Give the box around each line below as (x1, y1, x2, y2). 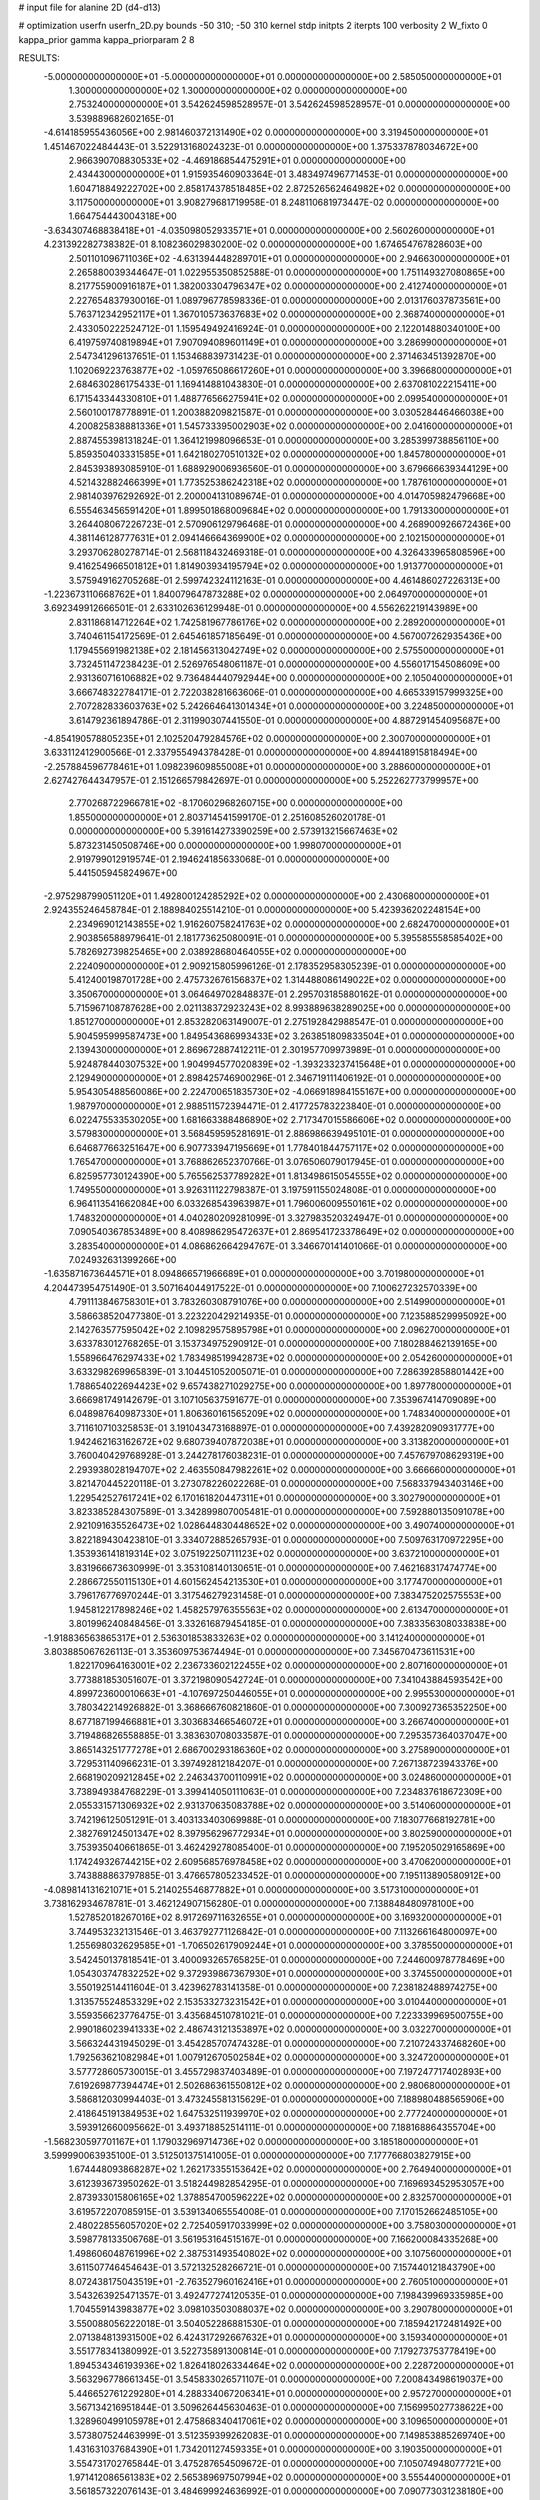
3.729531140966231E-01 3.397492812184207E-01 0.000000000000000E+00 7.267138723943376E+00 (68, 1758, 499, 1770)
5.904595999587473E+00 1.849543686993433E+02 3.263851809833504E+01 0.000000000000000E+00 (68, 1030, 515, 1042)
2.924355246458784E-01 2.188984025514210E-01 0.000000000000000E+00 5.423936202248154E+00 (43, 904, 481, 916)
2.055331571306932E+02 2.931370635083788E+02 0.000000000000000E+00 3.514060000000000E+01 (68, 1800, 512, 1812)
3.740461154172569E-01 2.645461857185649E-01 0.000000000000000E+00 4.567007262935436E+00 (68, 630, 502, 642)
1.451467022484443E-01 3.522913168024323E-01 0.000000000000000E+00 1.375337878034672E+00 (43, 140, 479, 152)
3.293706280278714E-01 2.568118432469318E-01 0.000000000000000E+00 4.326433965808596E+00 (68, 546, 506, 558)
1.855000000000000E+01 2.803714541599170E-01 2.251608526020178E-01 (68, 811, 386, 823)
